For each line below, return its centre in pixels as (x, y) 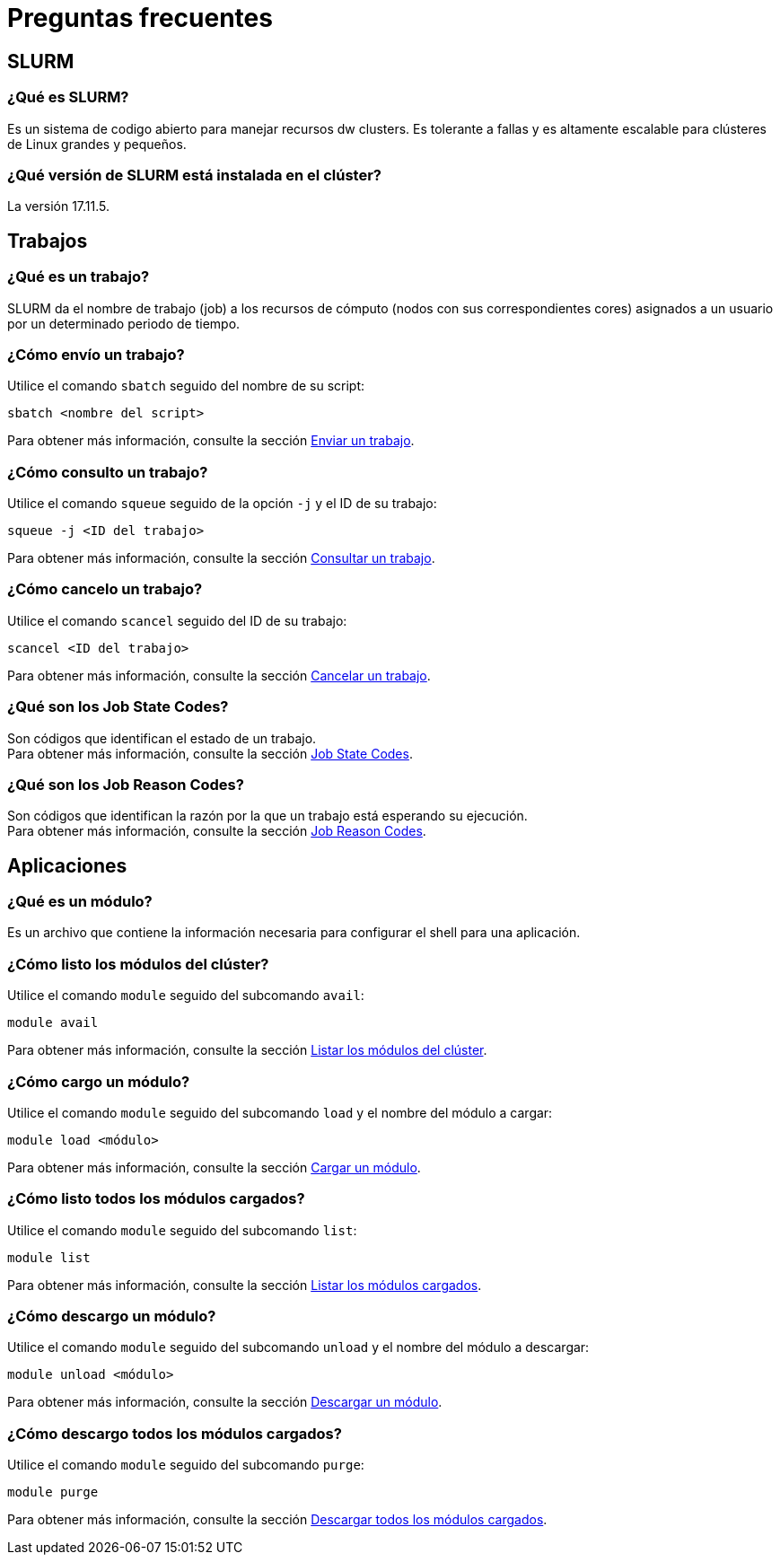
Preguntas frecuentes (140, 18)
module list (49, 1257)
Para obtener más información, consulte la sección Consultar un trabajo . (221, 558)
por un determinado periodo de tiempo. (124, 323)
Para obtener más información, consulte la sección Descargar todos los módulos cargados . (277, 1520)
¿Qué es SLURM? (68, 97)
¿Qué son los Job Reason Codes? (126, 784)
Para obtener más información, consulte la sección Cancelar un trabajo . (219, 675)
